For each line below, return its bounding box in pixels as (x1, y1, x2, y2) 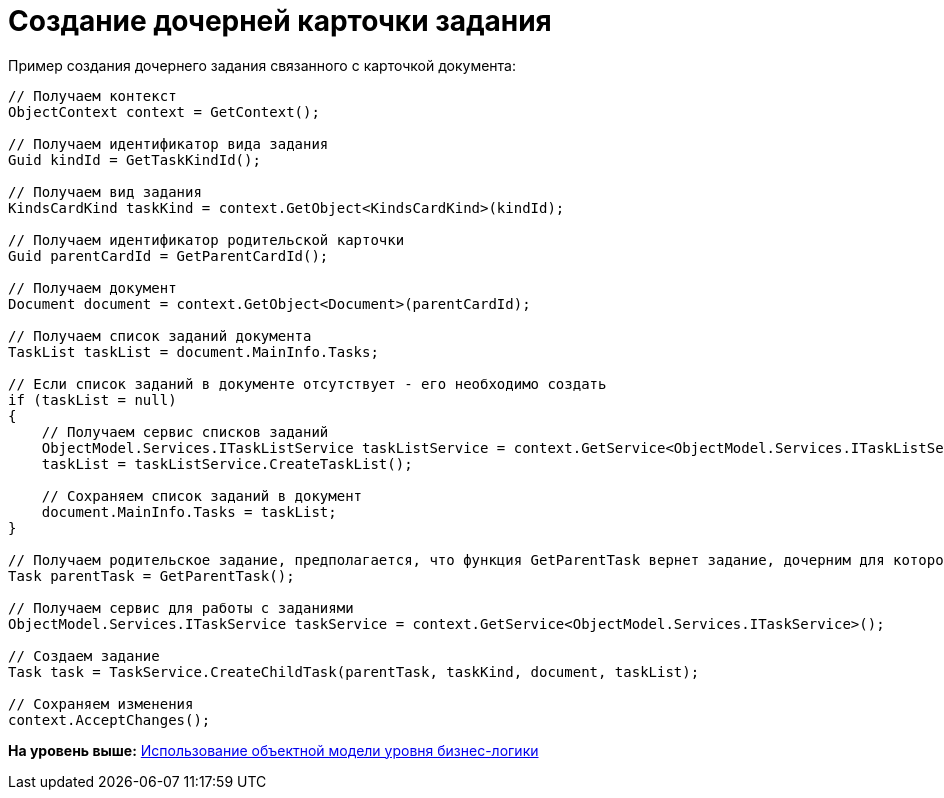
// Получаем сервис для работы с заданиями (8, 599, 354, 616)
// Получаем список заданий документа (8, 327, 312, 344)
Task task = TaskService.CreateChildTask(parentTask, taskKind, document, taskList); (8, 663, 700, 680)
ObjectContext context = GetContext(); (8, 103, 320, 120)
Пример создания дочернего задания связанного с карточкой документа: (8, 56, 516, 74)
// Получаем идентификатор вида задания (8, 135, 329, 152)
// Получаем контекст (8, 87, 177, 104)
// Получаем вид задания (8, 183, 202, 200)
